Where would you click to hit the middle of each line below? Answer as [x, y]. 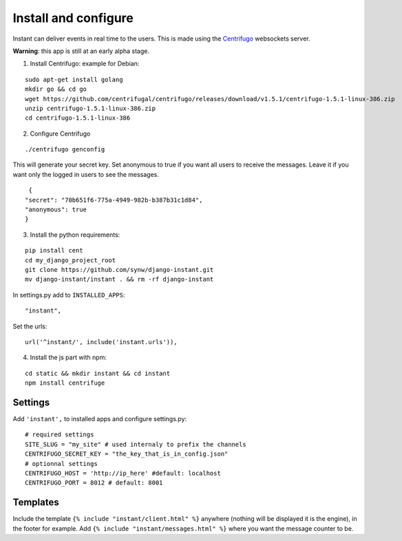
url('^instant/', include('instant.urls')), [102, 342]
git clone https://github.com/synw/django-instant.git [119, 269]
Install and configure [73, 18]
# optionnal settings [61, 464]
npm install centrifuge [65, 383]
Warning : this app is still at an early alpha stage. [81, 51]
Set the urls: [30, 326]
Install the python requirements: [75, 235]
